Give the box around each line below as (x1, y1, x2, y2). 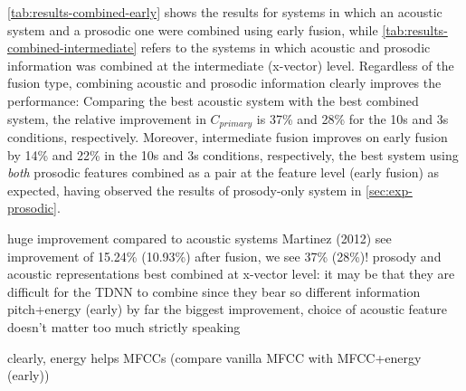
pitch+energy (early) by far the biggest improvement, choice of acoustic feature (7, 300, 448, 319)
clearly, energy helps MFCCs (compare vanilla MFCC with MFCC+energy (7, 348, 422, 367)
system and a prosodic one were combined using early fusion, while (7, 20, 378, 39)
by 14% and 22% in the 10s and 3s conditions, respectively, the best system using (7, 145, 459, 164)
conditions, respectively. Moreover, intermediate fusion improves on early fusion (7, 128, 448, 147)
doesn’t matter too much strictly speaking (7, 317, 241, 336)
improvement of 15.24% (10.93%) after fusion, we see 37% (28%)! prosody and (7, 246, 442, 265)
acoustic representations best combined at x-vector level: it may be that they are (7, 264, 455, 283)
